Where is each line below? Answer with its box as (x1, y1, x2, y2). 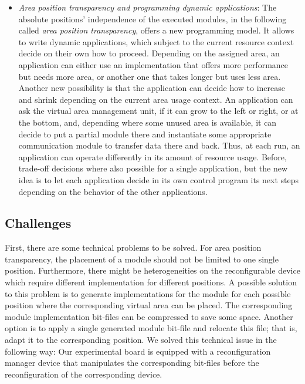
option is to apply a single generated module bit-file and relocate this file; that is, (5, 322, 297, 334)
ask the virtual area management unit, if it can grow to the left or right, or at (18, 105, 299, 117)
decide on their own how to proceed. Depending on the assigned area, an (18, 47, 280, 59)
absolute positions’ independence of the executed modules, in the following (18, 12, 287, 25)
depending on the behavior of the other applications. (18, 185, 208, 197)
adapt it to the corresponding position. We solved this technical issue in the (5, 334, 277, 346)
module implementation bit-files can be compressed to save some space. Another (5, 310, 293, 322)
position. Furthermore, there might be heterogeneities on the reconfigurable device (5, 264, 300, 277)
